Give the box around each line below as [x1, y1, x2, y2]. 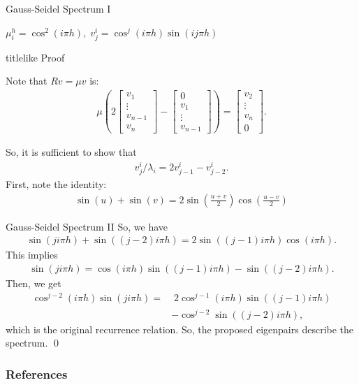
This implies [6, 247, 58, 262]
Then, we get [6, 275, 61, 290]
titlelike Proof [6, 50, 65, 64]
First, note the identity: [6, 176, 107, 191]
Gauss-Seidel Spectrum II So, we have [6, 219, 168, 233]
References [6, 365, 68, 382]
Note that [6, 73, 47, 88]
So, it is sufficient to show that [6, 145, 137, 159]
